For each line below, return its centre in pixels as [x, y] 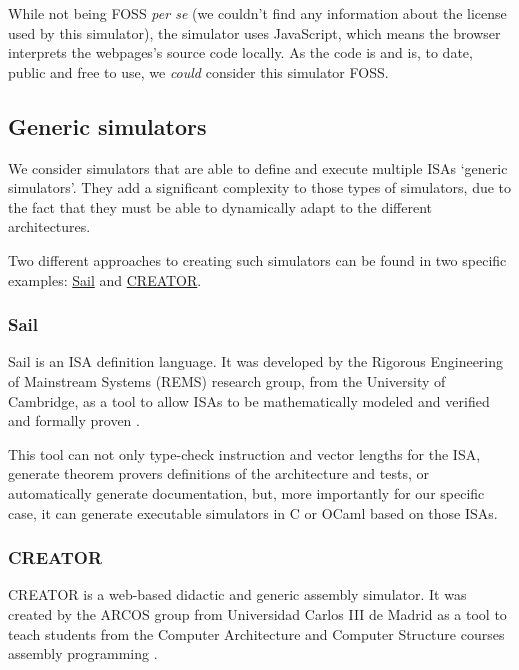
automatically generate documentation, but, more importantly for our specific [246, 492]
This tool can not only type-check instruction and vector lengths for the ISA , [244, 453]
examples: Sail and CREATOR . [105, 279]
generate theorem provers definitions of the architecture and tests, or [218, 473]
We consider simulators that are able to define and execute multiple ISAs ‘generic [258, 167]
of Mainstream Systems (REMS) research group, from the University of [227, 380]
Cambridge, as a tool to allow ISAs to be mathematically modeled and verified [249, 400]
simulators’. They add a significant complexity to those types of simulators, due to [260, 187]
